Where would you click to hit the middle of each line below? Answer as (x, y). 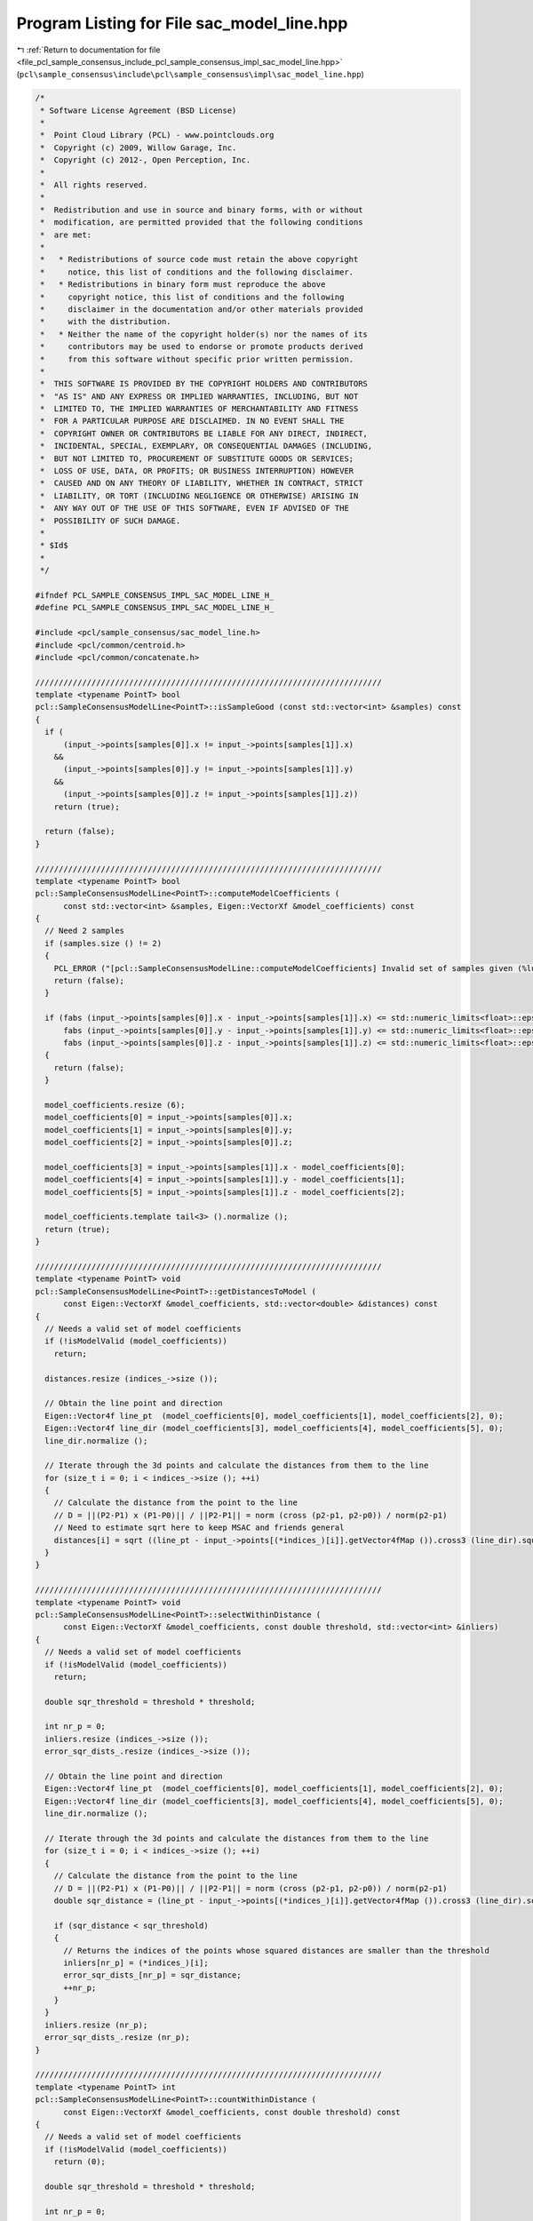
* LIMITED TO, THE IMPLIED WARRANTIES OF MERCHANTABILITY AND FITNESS (199, 409)
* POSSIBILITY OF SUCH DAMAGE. (111, 521)
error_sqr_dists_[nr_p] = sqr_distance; (152, 1975)
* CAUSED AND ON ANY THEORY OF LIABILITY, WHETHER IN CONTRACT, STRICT (202, 483)
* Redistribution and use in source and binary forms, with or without (202, 210)
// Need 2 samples (84, 931)
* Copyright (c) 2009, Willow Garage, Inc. (139, 147)
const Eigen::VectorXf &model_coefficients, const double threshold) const (232, 2112)
